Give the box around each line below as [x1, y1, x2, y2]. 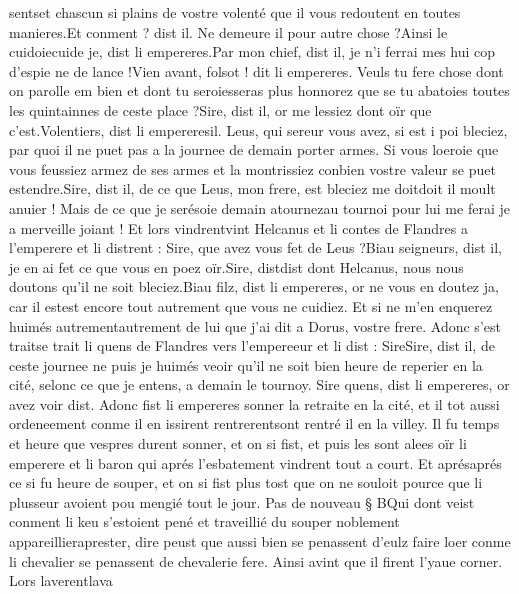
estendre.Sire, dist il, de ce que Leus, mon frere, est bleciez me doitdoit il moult [9, 178, 496, 199]
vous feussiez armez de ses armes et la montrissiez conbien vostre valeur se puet [9, 158, 496, 179]
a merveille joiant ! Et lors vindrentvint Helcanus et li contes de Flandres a [9, 217, 468, 238]
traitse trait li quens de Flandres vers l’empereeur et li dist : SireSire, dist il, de [9, 335, 495, 356]
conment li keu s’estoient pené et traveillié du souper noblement [9, 511, 400, 532]
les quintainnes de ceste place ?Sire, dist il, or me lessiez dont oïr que [9, 99, 432, 120]
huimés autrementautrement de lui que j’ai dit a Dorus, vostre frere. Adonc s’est [9, 315, 501, 336]
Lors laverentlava [9, 570, 113, 591]
